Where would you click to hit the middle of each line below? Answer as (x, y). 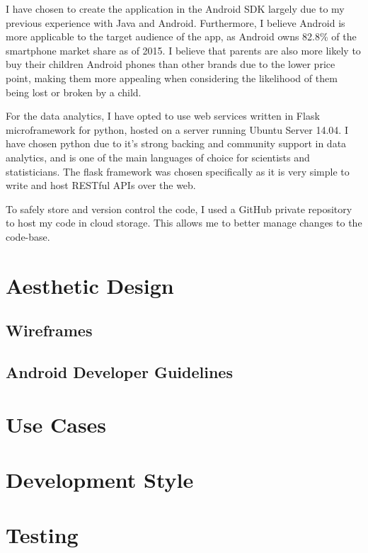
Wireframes (49, 330)
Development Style (100, 479)
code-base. (28, 236)
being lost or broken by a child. (74, 92)
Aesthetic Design (90, 285)
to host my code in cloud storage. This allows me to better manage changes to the (184, 223)
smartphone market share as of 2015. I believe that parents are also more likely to (183, 50)
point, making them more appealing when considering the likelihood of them (172, 78)
